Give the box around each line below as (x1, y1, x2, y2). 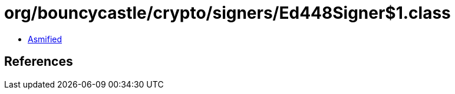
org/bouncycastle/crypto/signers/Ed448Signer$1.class (4, 3, 451, 23)
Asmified (28, 33, 62, 44)
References (4, 54, 73, 69)
